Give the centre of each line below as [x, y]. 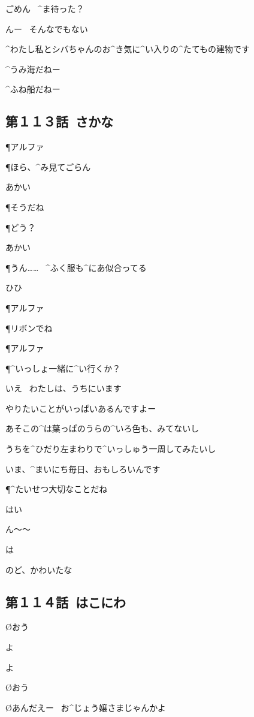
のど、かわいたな [39, 569]
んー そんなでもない [47, 28]
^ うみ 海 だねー [33, 69]
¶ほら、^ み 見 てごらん [48, 166]
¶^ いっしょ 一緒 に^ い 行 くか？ [63, 368]
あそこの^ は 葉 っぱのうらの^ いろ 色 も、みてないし [102, 428]
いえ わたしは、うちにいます [63, 388]
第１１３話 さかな [60, 121]
